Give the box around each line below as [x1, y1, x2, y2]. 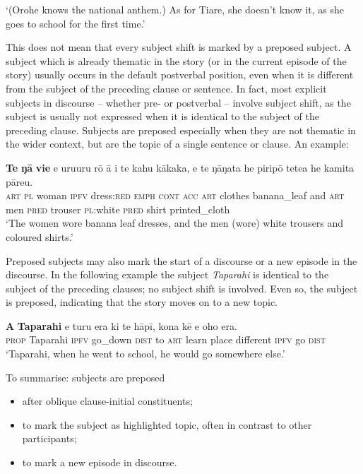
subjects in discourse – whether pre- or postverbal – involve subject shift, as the [6, 95, 351, 109]
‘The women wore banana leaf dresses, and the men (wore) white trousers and [6, 215, 344, 230]
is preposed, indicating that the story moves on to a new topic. [6, 295, 278, 309]
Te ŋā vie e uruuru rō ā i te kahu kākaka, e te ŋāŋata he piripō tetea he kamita [6, 160, 355, 174]
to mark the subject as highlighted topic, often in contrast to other [22, 417, 312, 432]
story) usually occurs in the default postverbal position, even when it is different [6, 67, 354, 82]
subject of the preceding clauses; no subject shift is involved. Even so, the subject [6, 280, 358, 295]
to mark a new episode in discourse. [22, 455, 177, 470]
